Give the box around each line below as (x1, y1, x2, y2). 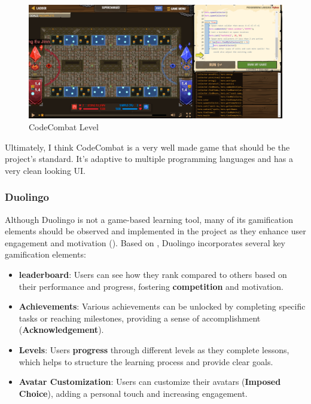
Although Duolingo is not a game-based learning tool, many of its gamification (5, 213, 293, 225)
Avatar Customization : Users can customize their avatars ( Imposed (19, 375, 281, 388)
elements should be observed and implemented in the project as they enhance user (5, 225, 306, 237)
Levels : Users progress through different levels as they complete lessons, (19, 344, 289, 356)
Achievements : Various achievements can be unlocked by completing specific (19, 300, 306, 313)
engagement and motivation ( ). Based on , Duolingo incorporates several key (5, 236, 285, 249)
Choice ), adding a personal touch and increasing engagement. (19, 387, 248, 399)
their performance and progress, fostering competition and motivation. (19, 280, 283, 292)
